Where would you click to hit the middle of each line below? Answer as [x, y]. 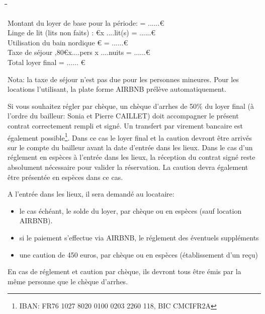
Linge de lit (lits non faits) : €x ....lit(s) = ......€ [82, 33]
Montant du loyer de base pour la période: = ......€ [86, 22]
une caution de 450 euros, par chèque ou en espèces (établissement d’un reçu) [139, 254]
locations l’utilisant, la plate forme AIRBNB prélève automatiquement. [117, 89]
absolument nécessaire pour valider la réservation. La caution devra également [128, 167]
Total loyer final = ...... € [47, 62]
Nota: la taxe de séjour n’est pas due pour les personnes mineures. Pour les [123, 79]
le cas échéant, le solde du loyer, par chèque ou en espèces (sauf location [130, 210]
